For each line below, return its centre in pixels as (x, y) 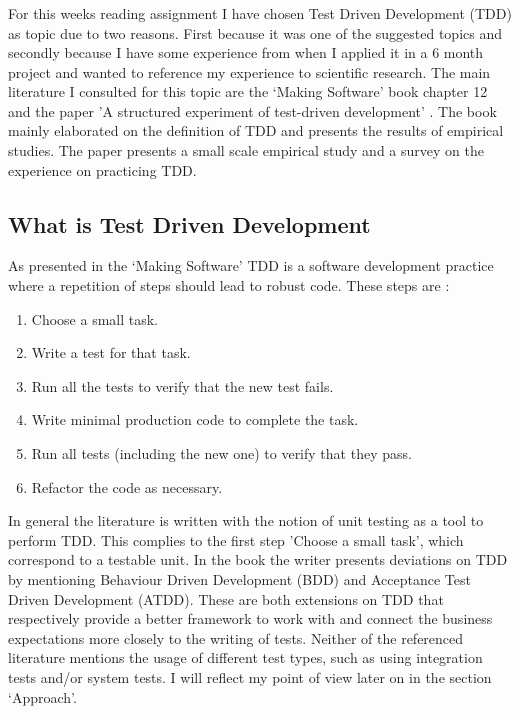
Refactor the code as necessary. (127, 486)
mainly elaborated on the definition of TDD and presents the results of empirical (256, 130)
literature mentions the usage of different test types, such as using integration (245, 657)
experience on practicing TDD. (102, 169)
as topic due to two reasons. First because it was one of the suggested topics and (255, 32)
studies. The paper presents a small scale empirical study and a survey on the (246, 150)
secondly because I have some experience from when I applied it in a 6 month (246, 52)
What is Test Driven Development (189, 223)
